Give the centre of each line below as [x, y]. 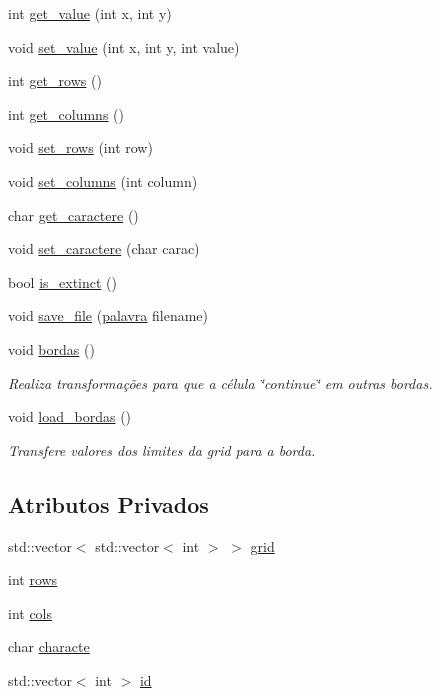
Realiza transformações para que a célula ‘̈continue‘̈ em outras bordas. [220, 382]
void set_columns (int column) [103, 180]
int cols [30, 612]
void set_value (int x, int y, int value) [124, 46]
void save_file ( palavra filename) [108, 315]
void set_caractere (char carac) [104, 248]
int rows [33, 579]
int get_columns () [66, 113]
